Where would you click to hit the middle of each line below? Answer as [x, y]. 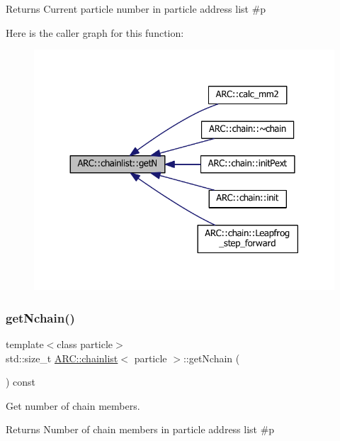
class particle [85, 344]
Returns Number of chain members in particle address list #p [140, 429]
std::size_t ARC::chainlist [62, 358]
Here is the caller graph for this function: [95, 32]
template [25, 344]
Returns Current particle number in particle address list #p [136, 9]
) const [21, 382]
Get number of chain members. [73, 405]
